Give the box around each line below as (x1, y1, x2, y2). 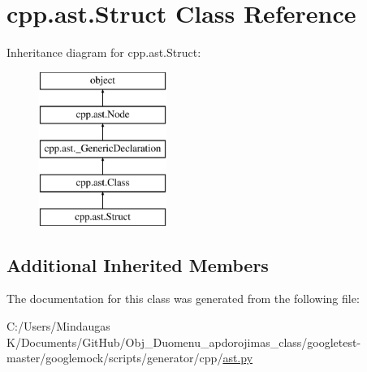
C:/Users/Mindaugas (6, 318, 110, 335)
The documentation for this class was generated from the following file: (6, 290, 360, 307)
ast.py (222, 349, 253, 366)
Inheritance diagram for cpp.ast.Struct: (6, 44, 201, 61)
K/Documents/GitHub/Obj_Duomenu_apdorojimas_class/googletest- (6, 333, 361, 350)
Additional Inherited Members (6, 252, 269, 277)
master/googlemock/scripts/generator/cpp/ (6, 349, 223, 366)
